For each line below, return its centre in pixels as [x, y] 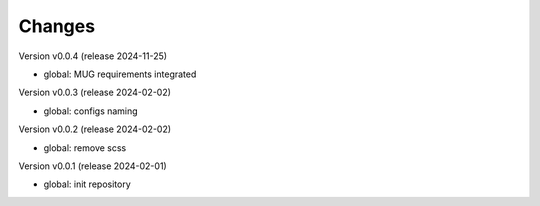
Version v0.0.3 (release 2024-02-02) [95, 92]
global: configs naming [91, 111]
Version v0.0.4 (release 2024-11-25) [93, 56]
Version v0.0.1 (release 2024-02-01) [92, 166]
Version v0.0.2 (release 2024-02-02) [95, 129]
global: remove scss [85, 147]
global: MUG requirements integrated [120, 74]
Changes [56, 26]
